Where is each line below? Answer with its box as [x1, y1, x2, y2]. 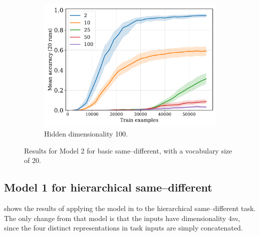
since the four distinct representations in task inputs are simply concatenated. [4, 222, 243, 233]
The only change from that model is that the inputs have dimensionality [4, 212, 226, 223]
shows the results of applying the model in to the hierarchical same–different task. [4, 203, 256, 213]
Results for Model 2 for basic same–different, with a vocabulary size [24, 145, 232, 155]
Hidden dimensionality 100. [44, 128, 128, 139]
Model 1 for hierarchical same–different [4, 179, 212, 195]
